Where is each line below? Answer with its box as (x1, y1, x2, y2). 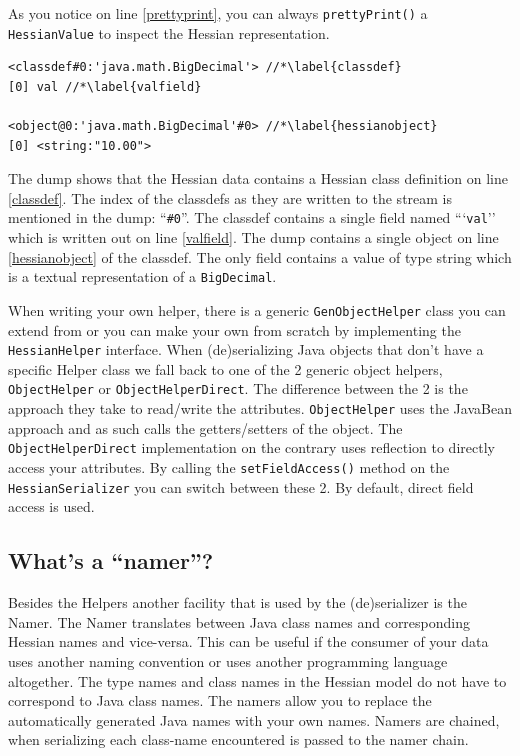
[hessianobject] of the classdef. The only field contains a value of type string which (8, 246, 512, 267)
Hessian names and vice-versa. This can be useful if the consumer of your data (8, 631, 489, 652)
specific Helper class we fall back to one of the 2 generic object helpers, (8, 358, 443, 379)
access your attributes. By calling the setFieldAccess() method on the (8, 457, 450, 478)
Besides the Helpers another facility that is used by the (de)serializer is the (8, 592, 467, 613)
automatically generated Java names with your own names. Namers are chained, (8, 709, 500, 730)
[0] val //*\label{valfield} (8, 79, 202, 94)
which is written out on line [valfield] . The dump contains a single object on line (8, 227, 499, 248)
